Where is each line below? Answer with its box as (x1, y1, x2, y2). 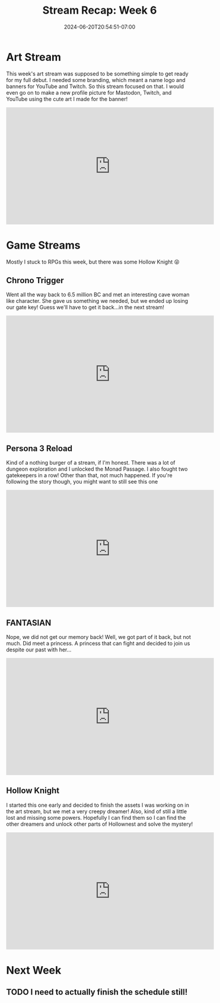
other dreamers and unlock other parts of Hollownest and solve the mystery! (6, 820, 193, 828)
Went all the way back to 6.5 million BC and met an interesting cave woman (6, 291, 190, 298)
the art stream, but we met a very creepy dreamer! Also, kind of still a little (6, 807, 187, 815)
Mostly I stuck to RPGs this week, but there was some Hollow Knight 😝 (6, 258, 180, 265)
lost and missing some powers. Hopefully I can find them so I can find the (6, 814, 186, 821)
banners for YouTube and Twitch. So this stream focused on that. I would (6, 83, 184, 90)
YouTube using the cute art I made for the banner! (6, 95, 128, 102)
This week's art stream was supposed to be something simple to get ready (6, 70, 189, 77)
